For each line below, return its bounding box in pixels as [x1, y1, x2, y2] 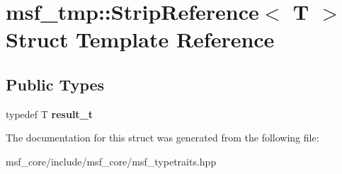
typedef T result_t [6, 106, 93, 121]
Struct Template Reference [6, 25, 275, 54]
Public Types [6, 73, 105, 95]
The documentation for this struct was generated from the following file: [6, 130, 319, 145]
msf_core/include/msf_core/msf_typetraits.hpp [6, 153, 217, 168]
